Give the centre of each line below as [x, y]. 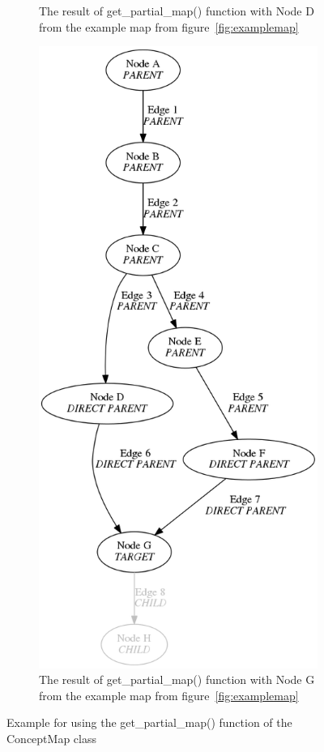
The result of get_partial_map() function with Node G [177, 679]
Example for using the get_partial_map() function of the [149, 722]
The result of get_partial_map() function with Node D [177, 11]
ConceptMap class [51, 738]
